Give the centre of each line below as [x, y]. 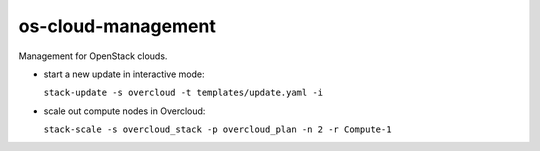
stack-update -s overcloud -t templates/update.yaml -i [183, 93]
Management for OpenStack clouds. [93, 56]
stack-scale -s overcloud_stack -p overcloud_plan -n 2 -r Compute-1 [217, 129]
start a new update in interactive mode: [124, 74]
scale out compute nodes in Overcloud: [124, 111]
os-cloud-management [117, 26]
